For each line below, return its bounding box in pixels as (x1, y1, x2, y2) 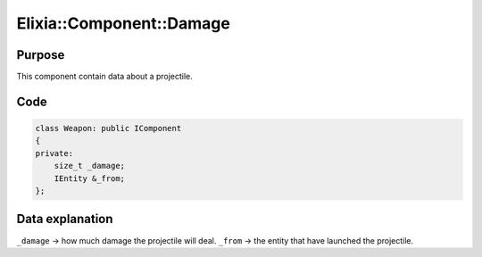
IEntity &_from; (54, 173, 125, 183)
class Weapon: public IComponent (35, 123, 182, 134)
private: (35, 148, 74, 158)
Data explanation (16, 211, 113, 227)
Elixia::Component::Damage (16, 13, 231, 33)
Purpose (16, 47, 65, 62)
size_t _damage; (54, 161, 125, 171)
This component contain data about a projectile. (16, 71, 194, 82)
